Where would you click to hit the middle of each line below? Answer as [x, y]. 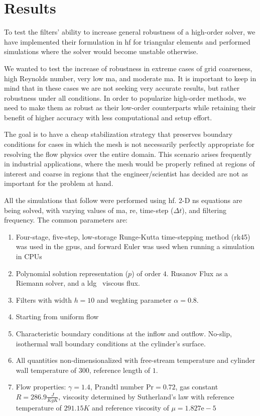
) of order [146, 273]
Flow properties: [41, 387]
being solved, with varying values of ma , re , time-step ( [89, 210]
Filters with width [44, 299]
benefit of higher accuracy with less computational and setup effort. [108, 117]
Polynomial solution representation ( [72, 273]
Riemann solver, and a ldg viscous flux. [78, 283]
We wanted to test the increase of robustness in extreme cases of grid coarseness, [128, 68]
